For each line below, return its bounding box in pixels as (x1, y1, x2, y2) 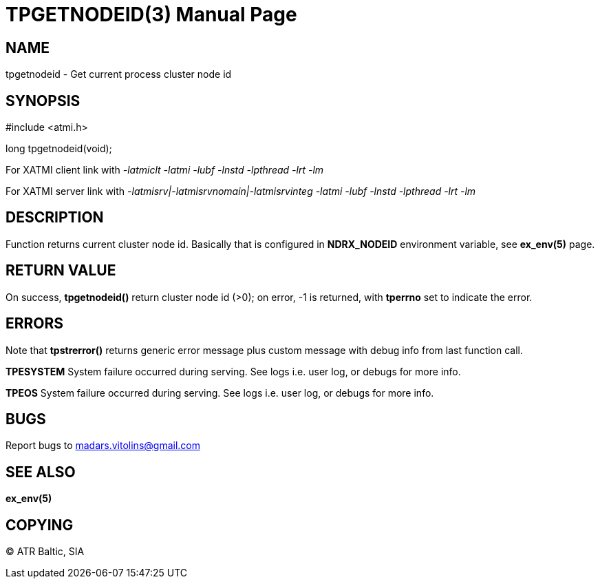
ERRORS (6, 315, 64, 333)
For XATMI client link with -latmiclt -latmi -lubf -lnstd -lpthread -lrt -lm (6, 164, 324, 176)
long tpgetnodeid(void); (6, 143, 112, 155)
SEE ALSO (6, 463, 76, 481)
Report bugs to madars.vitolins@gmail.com (6, 439, 200, 452)
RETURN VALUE (6, 262, 116, 280)
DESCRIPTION (6, 209, 104, 227)
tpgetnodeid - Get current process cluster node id (6, 68, 232, 81)
